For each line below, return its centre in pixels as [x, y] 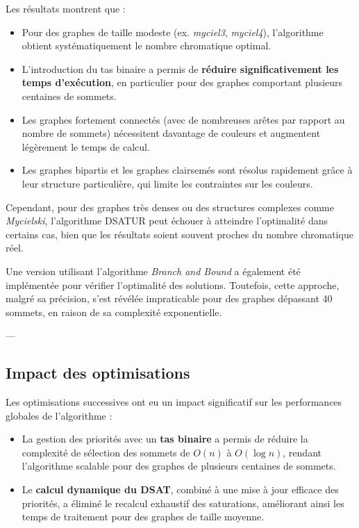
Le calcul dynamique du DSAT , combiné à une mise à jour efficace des [180, 489]
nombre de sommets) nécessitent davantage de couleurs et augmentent [171, 133]
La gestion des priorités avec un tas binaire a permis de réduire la [165, 439]
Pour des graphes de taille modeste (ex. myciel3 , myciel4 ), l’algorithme [173, 32]
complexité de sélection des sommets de [106, 452]
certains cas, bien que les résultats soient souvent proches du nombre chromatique [179, 234]
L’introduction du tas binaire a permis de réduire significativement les [180, 68]
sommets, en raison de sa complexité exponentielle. [114, 312]
